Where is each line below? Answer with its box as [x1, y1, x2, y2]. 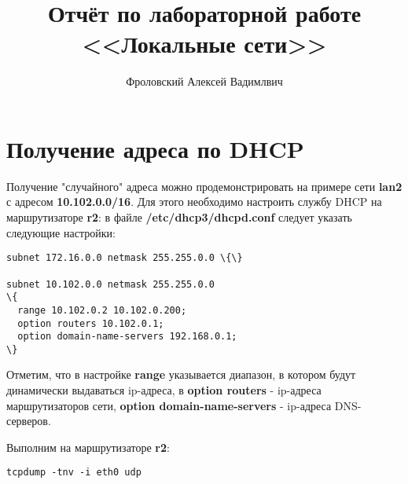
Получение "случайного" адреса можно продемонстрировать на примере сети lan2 [6, 178, 402, 194]
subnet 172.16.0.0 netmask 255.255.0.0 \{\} [6, 252, 243, 264]
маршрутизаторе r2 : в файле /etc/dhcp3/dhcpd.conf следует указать [6, 209, 352, 225]
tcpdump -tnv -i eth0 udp [6, 467, 142, 478]
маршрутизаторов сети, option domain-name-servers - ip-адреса [6, 397, 332, 413]
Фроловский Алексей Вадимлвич [126, 73, 283, 90]
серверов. [6, 412, 51, 429]
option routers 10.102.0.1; [17, 317, 164, 329]
